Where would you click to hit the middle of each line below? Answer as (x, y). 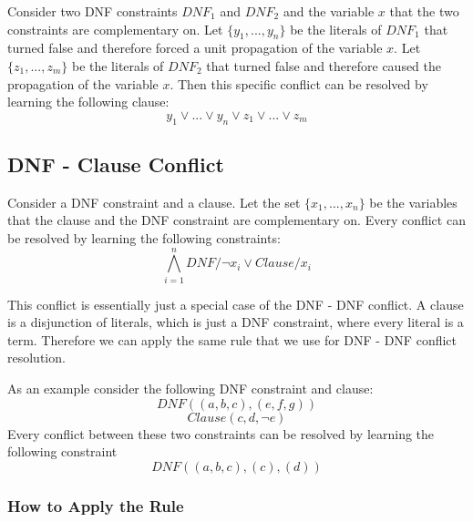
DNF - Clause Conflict (116, 164)
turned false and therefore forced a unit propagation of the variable (195, 48)
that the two (424, 11)
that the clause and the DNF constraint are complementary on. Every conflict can (236, 220)
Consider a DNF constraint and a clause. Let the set (154, 202)
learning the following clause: (88, 102)
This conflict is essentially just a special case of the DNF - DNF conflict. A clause (236, 304)
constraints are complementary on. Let (115, 29)
